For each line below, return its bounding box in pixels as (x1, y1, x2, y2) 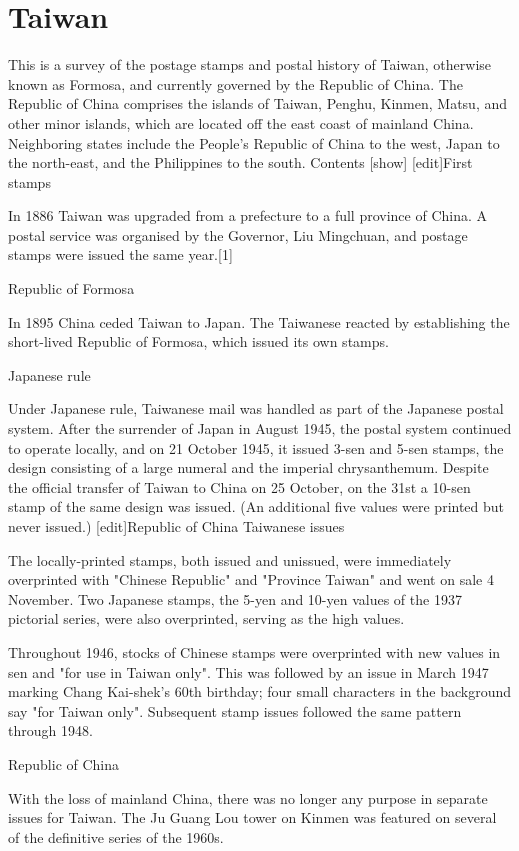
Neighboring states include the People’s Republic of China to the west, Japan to (8, 132, 500, 153)
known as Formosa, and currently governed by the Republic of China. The (8, 73, 463, 94)
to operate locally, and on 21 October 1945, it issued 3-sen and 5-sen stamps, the (8, 437, 504, 458)
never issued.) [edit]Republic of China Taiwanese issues (8, 516, 345, 536)
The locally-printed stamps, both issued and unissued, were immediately (8, 549, 452, 570)
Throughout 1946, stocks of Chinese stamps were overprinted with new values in (8, 641, 501, 662)
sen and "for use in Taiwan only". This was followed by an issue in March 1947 (8, 661, 489, 682)
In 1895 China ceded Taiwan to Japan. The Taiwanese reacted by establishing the (8, 311, 510, 332)
